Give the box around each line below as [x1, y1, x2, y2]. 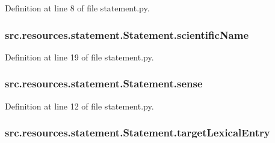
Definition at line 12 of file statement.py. [5, 99, 154, 112]
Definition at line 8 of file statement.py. [5, 2, 150, 14]
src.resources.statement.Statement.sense [5, 76, 203, 91]
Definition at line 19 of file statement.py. [5, 50, 154, 63]
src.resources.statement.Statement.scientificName [5, 27, 249, 42]
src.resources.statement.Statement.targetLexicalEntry [5, 125, 270, 140]
